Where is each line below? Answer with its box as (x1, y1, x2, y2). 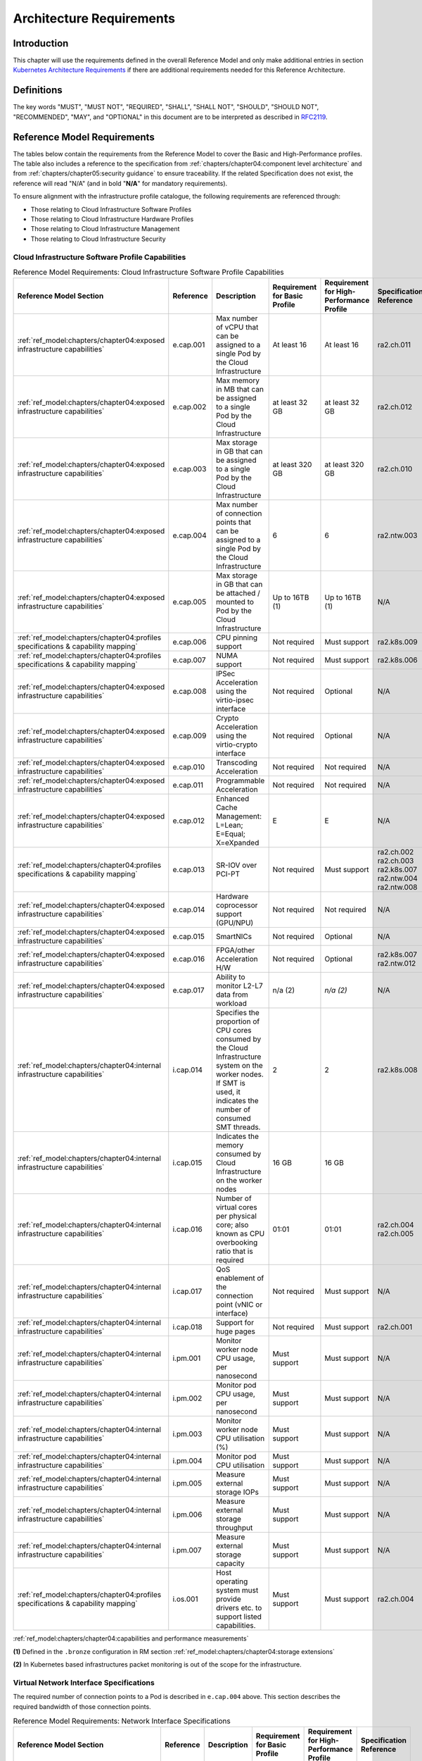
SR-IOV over (215, 860, 257, 870)
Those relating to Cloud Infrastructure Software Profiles (30, 205, 192, 213)
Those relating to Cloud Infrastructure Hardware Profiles (30, 215, 194, 223)
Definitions (13, 85, 63, 97)
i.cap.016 (172, 1224, 203, 1234)
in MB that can (215, 385, 264, 394)
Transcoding (215, 758, 258, 768)
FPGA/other (215, 945, 255, 955)
